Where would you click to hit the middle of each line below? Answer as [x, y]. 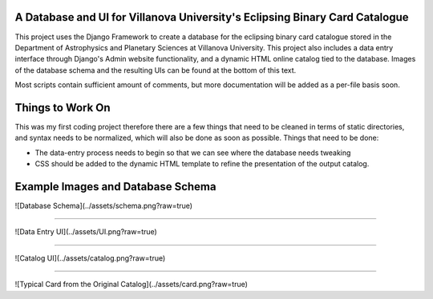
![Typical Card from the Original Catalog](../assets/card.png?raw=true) [132, 285]
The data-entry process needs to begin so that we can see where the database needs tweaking [193, 153]
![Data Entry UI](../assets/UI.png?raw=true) [86, 232]
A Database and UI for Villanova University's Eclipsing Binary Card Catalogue [212, 17]
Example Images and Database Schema [115, 187]
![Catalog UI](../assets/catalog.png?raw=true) [90, 258]
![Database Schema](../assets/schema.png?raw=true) [103, 206]
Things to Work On [63, 108]
